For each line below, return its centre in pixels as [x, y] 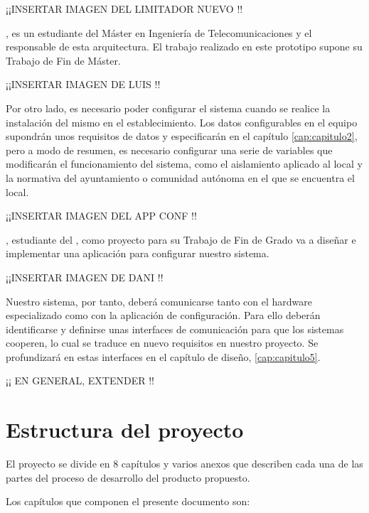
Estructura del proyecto [125, 430]
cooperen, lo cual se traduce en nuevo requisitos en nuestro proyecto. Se [162, 343]
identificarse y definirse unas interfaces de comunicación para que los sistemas [175, 329]
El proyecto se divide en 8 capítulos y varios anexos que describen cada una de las [184, 464]
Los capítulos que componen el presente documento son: [128, 501]
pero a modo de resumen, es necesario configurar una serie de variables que [169, 150]
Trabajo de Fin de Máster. [63, 60]
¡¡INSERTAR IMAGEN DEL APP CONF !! [101, 216]
